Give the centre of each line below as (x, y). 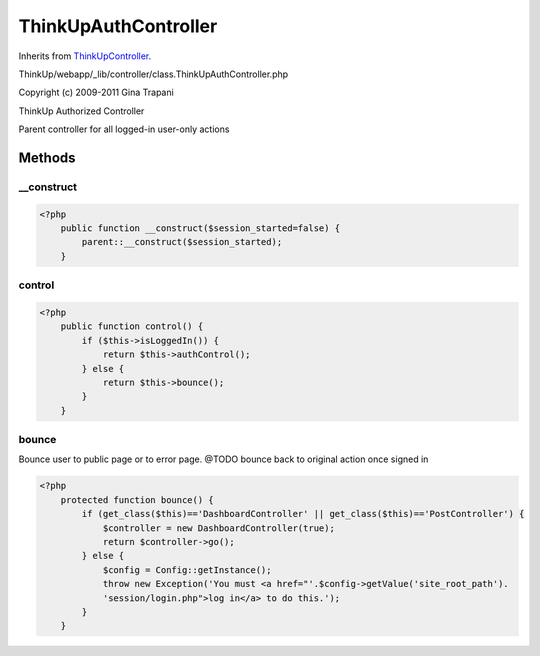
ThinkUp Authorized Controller (81, 111)
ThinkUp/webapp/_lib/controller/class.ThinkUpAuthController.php (153, 74)
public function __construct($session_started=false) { (200, 228)
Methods (47, 157)
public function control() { (132, 326)
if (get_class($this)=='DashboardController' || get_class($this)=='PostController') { (303, 514)
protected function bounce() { (137, 499)
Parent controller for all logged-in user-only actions (124, 129)
